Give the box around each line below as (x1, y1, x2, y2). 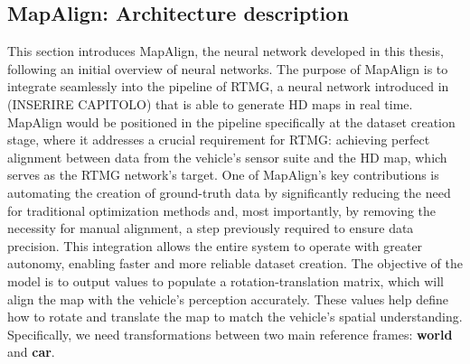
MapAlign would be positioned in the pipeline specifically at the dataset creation (7, 112, 456, 131)
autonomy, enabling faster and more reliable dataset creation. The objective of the (7, 254, 463, 273)
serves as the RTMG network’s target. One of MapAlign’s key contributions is (7, 165, 439, 184)
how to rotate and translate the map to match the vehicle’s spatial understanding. (7, 307, 463, 326)
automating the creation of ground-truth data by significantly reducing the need (7, 182, 451, 201)
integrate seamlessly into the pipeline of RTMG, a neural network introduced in (7, 77, 449, 96)
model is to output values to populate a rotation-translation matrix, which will (7, 271, 444, 290)
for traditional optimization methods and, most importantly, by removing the (7, 201, 437, 219)
